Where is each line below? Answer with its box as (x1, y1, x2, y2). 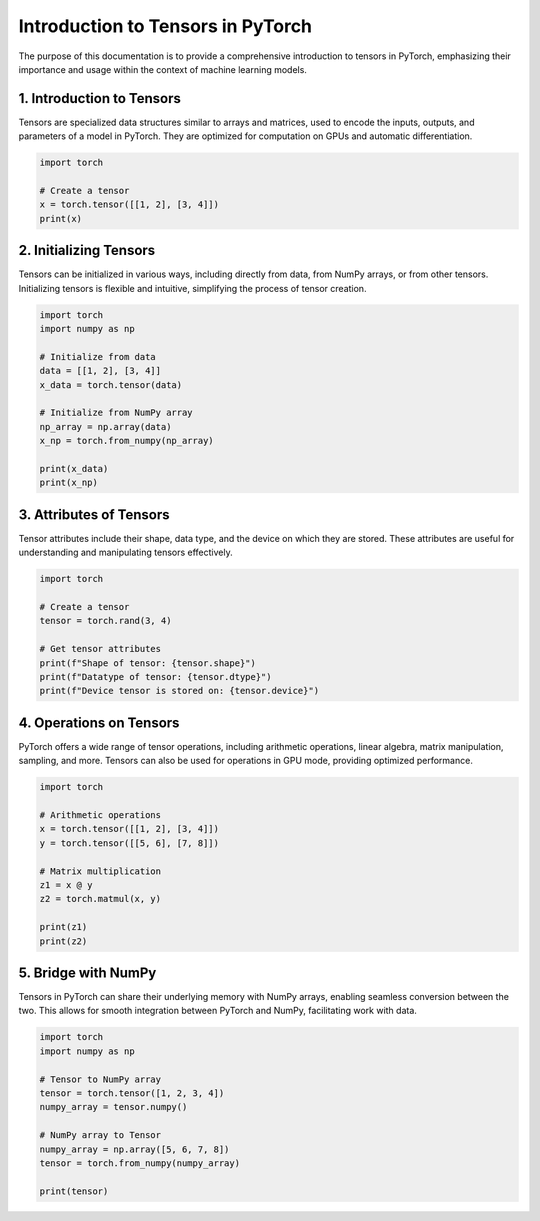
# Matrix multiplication (39, 865, 162, 877)
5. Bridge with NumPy (18, 964, 157, 981)
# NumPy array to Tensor (39, 1130, 162, 1141)
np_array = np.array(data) (39, 421, 172, 432)
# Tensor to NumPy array (39, 1073, 162, 1085)
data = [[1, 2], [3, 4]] (39, 365, 162, 377)
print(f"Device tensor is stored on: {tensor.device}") (39, 685, 320, 697)
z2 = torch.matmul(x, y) (39, 893, 162, 905)
